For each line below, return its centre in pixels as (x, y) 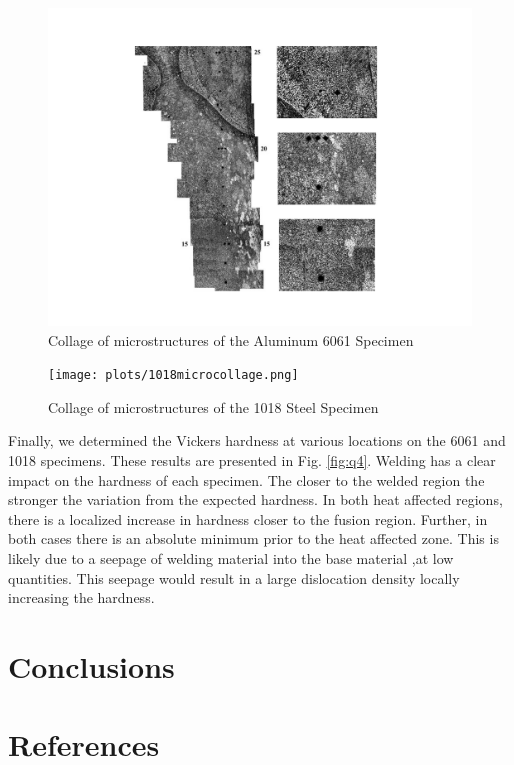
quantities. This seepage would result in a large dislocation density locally (234, 577)
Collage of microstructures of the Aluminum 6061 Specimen (231, 339)
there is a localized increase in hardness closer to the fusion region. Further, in (248, 518)
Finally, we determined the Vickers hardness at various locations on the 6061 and (257, 440)
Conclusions (91, 665)
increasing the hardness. (81, 597)
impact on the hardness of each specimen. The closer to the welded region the (246, 479)
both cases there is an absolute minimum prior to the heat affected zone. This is (253, 538)
